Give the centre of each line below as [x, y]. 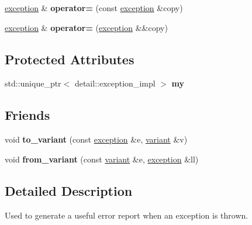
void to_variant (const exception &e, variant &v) [96, 139]
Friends [27, 115]
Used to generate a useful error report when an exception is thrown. [127, 215]
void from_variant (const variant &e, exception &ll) [102, 159]
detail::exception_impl [115, 83]
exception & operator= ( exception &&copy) [86, 27]
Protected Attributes [70, 59]
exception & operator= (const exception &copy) [94, 8]
